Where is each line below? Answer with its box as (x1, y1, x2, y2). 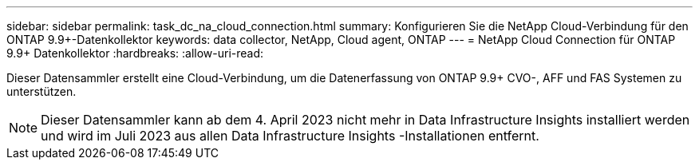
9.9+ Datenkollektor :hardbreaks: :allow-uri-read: (6, 46, 264, 60)
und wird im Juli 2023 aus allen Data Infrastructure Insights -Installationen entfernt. (41, 128, 539, 144)
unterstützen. (6, 85, 77, 98)
